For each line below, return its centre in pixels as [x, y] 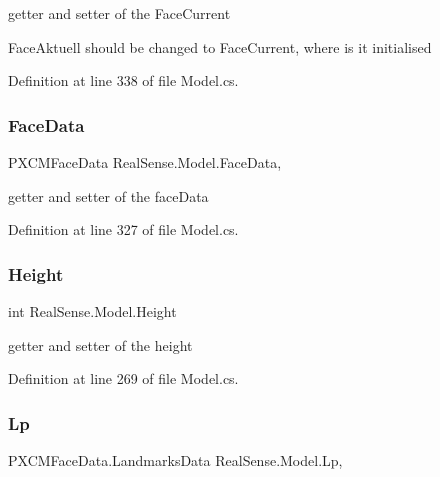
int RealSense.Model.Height [92, 311]
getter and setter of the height [100, 344]
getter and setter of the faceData [108, 195]
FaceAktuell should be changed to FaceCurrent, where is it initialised [220, 46]
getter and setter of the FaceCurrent [119, 13]
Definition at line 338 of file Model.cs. [123, 80]
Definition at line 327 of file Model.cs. [123, 229]
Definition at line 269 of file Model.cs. [123, 378]
